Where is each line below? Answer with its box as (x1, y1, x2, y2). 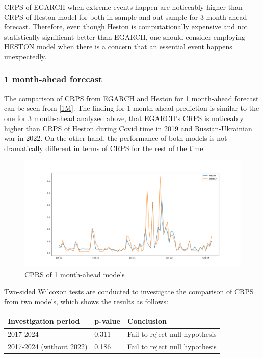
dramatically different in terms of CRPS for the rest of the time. (4, 142, 205, 153)
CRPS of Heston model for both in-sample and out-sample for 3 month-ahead (4, 11, 247, 22)
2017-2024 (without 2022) (8, 341, 88, 352)
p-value (94, 315, 120, 326)
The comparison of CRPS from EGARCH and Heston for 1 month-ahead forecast (4, 93, 259, 103)
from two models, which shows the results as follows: (4, 296, 168, 307)
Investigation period (8, 315, 80, 326)
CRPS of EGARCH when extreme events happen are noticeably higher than (4, 2, 243, 12)
